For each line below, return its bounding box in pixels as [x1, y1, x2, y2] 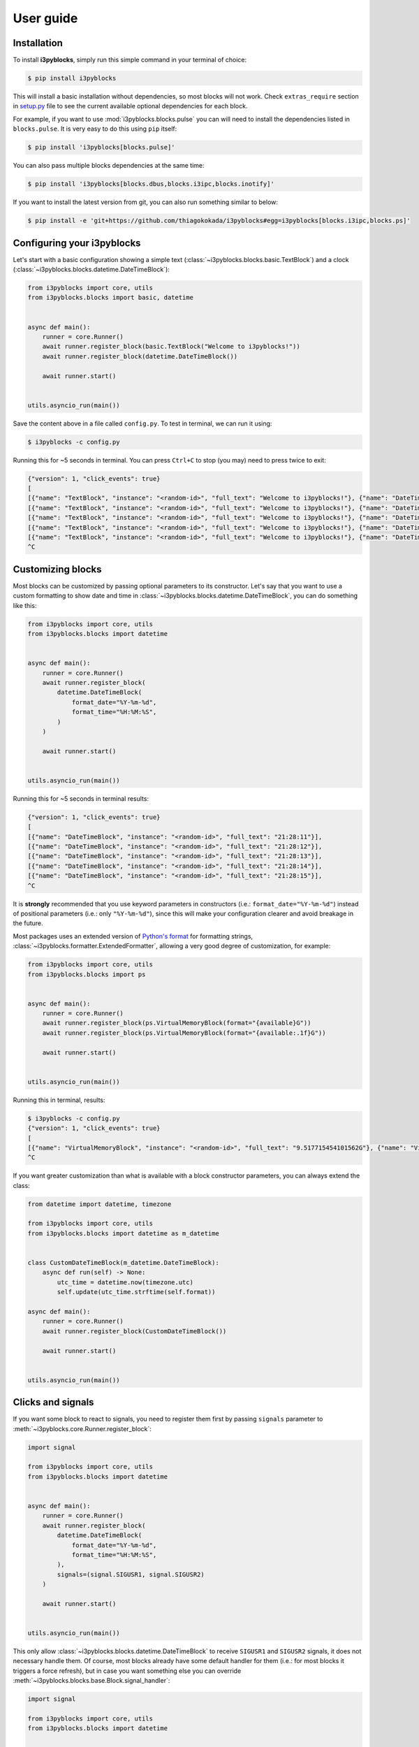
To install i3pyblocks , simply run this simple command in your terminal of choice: [13, 56, 247, 64]
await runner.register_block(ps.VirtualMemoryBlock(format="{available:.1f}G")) [42, 1029, 326, 1037]
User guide [13, 10, 78, 26]
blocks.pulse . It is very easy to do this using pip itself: [13, 124, 177, 133]
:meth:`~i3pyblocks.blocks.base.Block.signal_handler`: [13, 1676, 170, 1685]
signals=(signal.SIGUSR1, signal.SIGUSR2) [57, 1570, 205, 1579]
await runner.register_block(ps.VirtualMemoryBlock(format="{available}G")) [42, 1019, 311, 1027]
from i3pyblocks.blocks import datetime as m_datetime [27, 1229, 219, 1237]
